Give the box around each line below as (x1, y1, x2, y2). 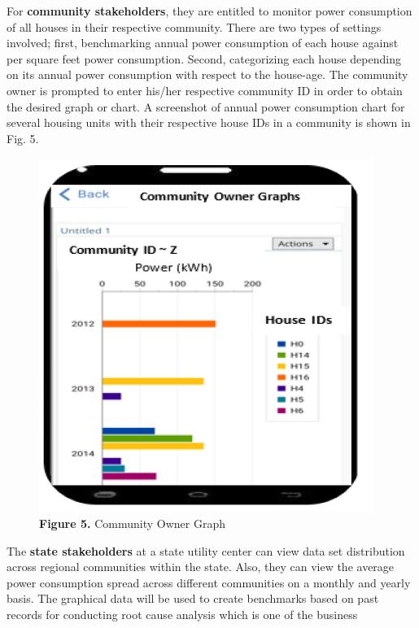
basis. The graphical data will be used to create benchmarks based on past (7, 590, 379, 607)
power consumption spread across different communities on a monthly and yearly (7, 573, 411, 591)
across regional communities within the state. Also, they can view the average (7, 558, 395, 575)
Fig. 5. (7, 129, 39, 146)
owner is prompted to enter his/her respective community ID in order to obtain (7, 81, 403, 98)
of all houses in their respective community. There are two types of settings (7, 18, 382, 35)
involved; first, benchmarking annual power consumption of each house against (7, 34, 399, 51)
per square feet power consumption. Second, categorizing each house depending (7, 50, 401, 67)
